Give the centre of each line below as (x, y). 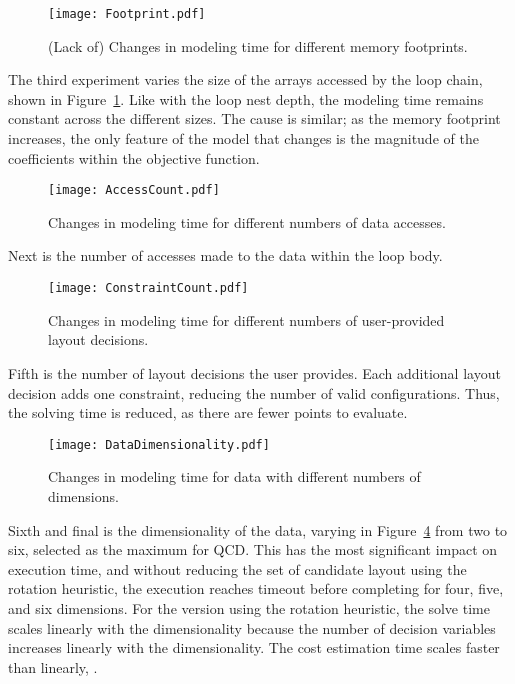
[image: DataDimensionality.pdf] (159, 444)
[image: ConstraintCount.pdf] (148, 288)
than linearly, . (53, 666)
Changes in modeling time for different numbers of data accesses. (247, 221)
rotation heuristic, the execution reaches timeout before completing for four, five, (256, 588)
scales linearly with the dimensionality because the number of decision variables (252, 627)
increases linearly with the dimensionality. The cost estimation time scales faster (254, 647)
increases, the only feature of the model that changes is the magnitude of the (243, 138)
